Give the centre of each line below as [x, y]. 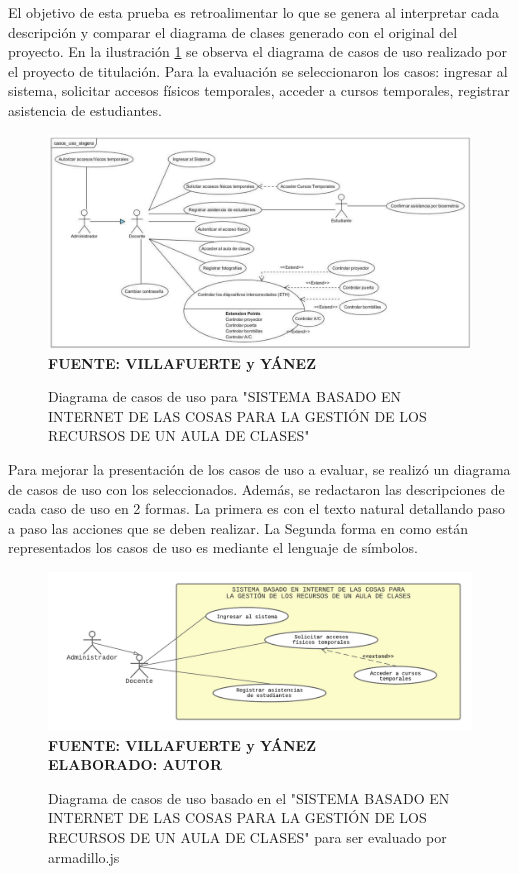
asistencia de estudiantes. [85, 109]
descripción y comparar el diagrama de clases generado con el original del [233, 31]
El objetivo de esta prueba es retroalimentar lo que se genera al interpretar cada [254, 12]
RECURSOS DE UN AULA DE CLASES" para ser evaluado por [247, 836]
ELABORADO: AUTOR [135, 764]
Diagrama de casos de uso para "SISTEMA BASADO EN [225, 396]
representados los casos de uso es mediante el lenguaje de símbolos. [213, 547]
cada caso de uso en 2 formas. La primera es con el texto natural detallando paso [256, 508]
